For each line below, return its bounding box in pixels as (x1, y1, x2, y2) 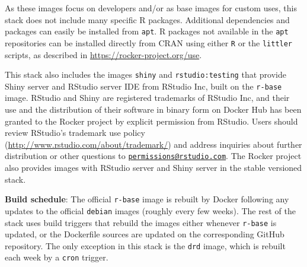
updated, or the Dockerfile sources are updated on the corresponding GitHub (5, 228, 284, 240)
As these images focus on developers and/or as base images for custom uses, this (5, 2, 297, 14)
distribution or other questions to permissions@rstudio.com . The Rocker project (5, 150, 302, 162)
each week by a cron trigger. (5, 251, 108, 263)
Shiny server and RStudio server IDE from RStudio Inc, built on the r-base (5, 80, 282, 92)
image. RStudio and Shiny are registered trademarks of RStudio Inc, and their (5, 91, 290, 104)
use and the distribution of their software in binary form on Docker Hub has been (5, 103, 302, 115)
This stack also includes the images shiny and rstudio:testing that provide (5, 68, 286, 81)
